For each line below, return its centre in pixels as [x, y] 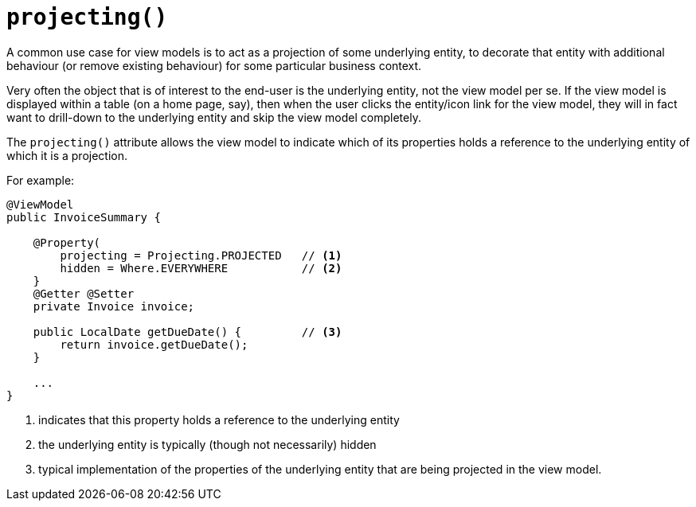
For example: [41, 180]
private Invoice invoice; [114, 306]
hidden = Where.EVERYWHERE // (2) [201, 268]
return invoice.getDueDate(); [154, 344]
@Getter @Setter [84, 293]
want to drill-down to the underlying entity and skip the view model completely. [214, 117]
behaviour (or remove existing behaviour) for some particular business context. [214, 65]
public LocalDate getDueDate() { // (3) [188, 331]
